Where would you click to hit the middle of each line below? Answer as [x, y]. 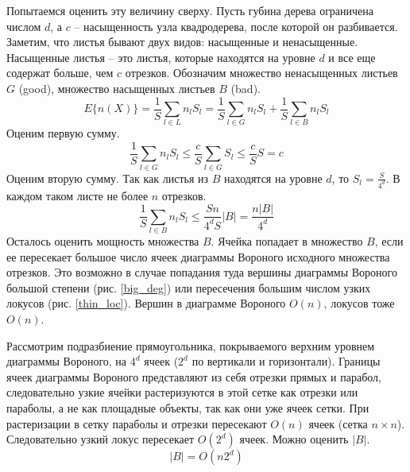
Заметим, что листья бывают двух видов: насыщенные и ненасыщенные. [182, 42]
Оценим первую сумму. [63, 133]
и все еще [352, 57]
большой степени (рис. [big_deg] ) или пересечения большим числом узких [189, 287]
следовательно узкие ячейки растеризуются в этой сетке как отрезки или [182, 392]
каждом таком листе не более [77, 195]
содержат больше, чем [60, 73]
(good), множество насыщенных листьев [117, 88]
